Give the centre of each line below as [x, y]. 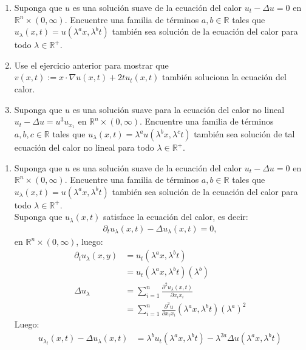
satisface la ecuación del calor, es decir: [176, 217]
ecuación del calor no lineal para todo [84, 147]
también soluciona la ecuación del [224, 77]
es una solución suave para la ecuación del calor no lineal [178, 109]
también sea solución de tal [244, 134]
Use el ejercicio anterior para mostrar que [91, 65]
